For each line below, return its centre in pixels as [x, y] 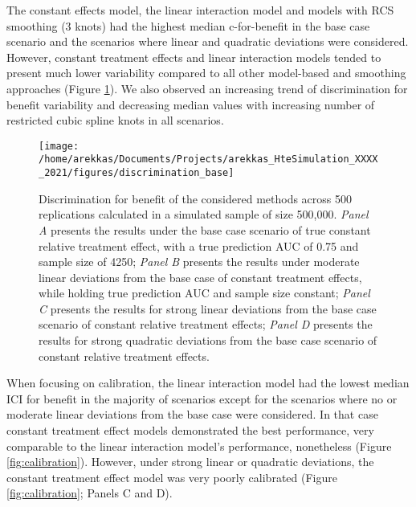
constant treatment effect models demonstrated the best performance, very [190, 430]
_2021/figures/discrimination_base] [137, 173]
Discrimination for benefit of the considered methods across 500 [196, 198]
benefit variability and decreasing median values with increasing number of [191, 104]
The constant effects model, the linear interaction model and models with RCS [200, 10]
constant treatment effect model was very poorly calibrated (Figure [172, 477]
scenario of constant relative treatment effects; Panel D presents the [206, 324]
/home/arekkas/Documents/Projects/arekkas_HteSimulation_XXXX [208, 159]
